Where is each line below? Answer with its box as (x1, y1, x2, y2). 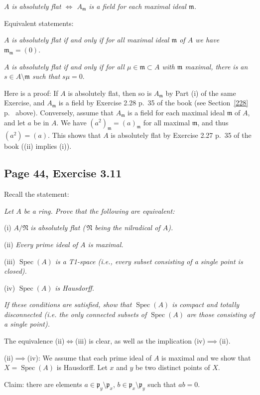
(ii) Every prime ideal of (4, 239, 78, 249)
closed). (4, 266, 27, 276)
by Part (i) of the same (165, 87, 236, 98)
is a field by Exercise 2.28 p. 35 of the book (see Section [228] (58, 97, 249, 108)
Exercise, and (4, 97, 45, 108)
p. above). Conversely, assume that (4, 107, 114, 117)
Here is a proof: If (4, 87, 58, 98)
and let (4, 117, 25, 127)
